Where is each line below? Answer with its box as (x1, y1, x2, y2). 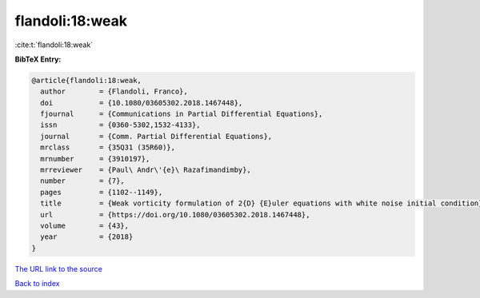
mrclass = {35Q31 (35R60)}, (40, 143, 176, 152)
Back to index (14, 279, 60, 288)
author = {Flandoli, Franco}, (40, 87, 188, 96)
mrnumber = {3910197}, (40, 154, 150, 163)
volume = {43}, (40, 221, 130, 230)
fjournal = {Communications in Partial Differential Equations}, (40, 109, 323, 119)
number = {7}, (40, 177, 126, 185)
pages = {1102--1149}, (40, 188, 163, 197)
